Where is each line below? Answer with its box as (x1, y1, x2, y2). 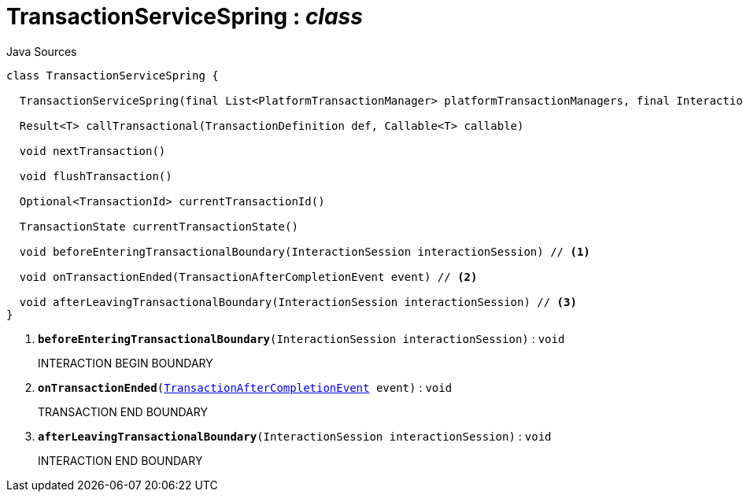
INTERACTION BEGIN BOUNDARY (38, 356, 213, 370)
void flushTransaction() (19, 169, 172, 183)
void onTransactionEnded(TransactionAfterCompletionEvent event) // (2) (19, 270, 478, 283)
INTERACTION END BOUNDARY (38, 453, 203, 467)
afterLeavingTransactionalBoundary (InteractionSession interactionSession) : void (38, 429, 552, 443)
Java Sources (6, 44, 77, 58)
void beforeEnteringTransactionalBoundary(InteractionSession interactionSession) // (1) (19, 245, 590, 258)
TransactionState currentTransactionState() (19, 219, 298, 233)
